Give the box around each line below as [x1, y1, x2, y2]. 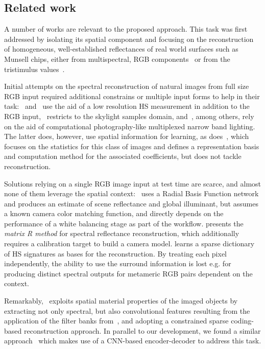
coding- [231, 315, 254, 326]
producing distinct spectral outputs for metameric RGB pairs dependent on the [4, 268, 253, 278]
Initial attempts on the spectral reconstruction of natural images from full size [4, 81, 249, 91]
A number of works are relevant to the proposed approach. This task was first [4, 24, 248, 34]
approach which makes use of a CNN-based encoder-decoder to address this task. [4, 335, 261, 346]
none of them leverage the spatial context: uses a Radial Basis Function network [4, 188, 259, 199]
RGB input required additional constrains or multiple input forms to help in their [4, 90, 260, 101]
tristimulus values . [4, 63, 65, 74]
